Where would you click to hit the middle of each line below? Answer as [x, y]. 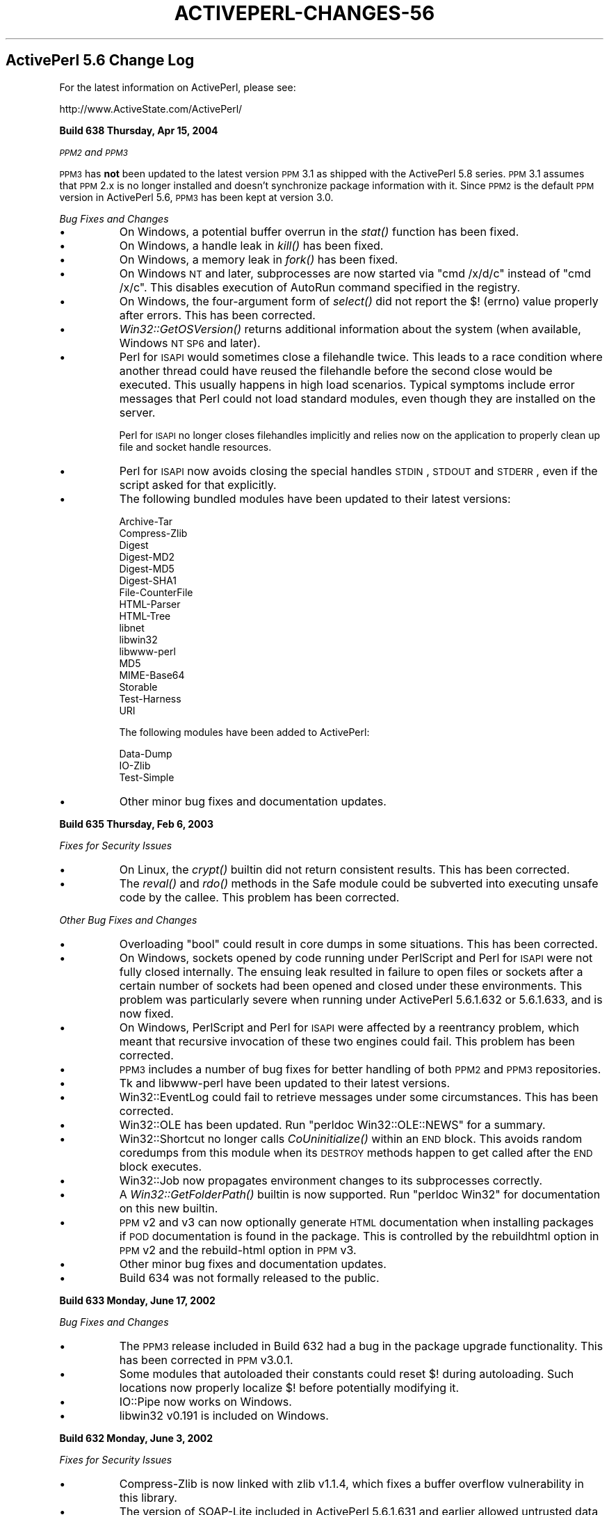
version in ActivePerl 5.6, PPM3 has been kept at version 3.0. [196, 197]
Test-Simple [147, 777]
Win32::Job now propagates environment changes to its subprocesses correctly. [331, 1180]
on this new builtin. [169, 1208]
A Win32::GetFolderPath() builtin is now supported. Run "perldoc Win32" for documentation [360, 1194]
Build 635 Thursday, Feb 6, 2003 [136, 824]
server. [137, 412]
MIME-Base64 [152, 675]
